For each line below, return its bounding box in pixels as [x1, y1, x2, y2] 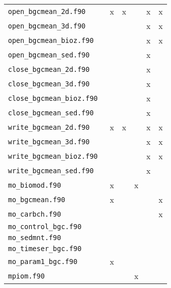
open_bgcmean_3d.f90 [8, 21, 86, 30]
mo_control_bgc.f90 [8, 223, 82, 231]
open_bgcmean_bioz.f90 [8, 36, 94, 44]
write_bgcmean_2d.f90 [8, 123, 90, 131]
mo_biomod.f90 [8, 181, 61, 189]
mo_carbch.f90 [8, 210, 61, 218]
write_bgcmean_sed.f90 [8, 166, 94, 175]
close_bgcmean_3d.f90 [8, 79, 90, 88]
